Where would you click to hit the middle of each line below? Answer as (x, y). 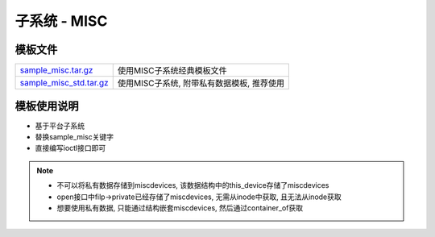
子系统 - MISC (61, 21)
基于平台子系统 (60, 126)
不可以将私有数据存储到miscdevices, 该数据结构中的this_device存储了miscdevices (193, 185)
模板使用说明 (47, 106)
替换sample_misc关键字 (75, 136)
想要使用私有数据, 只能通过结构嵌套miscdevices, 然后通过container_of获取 (180, 208)
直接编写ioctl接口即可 (70, 148)
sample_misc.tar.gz (56, 70)
